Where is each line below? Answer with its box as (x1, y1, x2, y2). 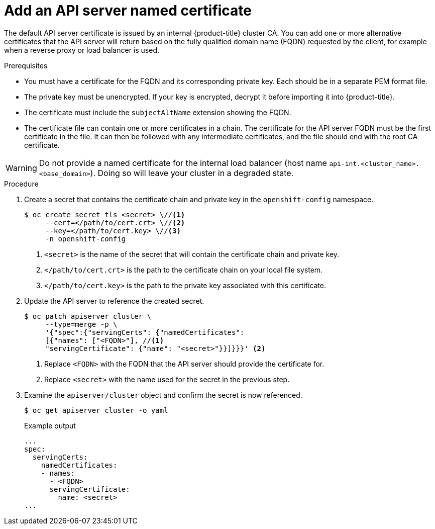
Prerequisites (4, 61, 48, 70)
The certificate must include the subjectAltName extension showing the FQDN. (24, 108, 291, 117)
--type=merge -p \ (45, 320, 118, 328)
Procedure (4, 179, 39, 188)
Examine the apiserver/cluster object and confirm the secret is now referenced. (24, 390, 302, 399)
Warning (6, 162, 37, 173)
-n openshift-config (45, 234, 126, 243)
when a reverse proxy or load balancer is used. (4, 45, 159, 54)
